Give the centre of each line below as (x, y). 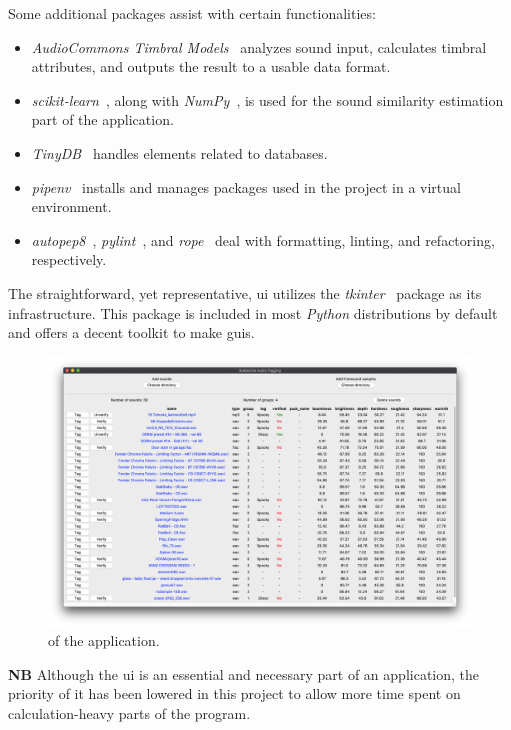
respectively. (69, 259)
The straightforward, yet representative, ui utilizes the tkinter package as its (245, 292)
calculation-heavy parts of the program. (129, 713)
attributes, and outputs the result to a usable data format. (211, 66)
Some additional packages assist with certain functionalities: (192, 13)
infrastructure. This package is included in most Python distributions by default (253, 312)
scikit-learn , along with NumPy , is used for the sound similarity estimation (267, 99)
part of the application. (102, 119)
